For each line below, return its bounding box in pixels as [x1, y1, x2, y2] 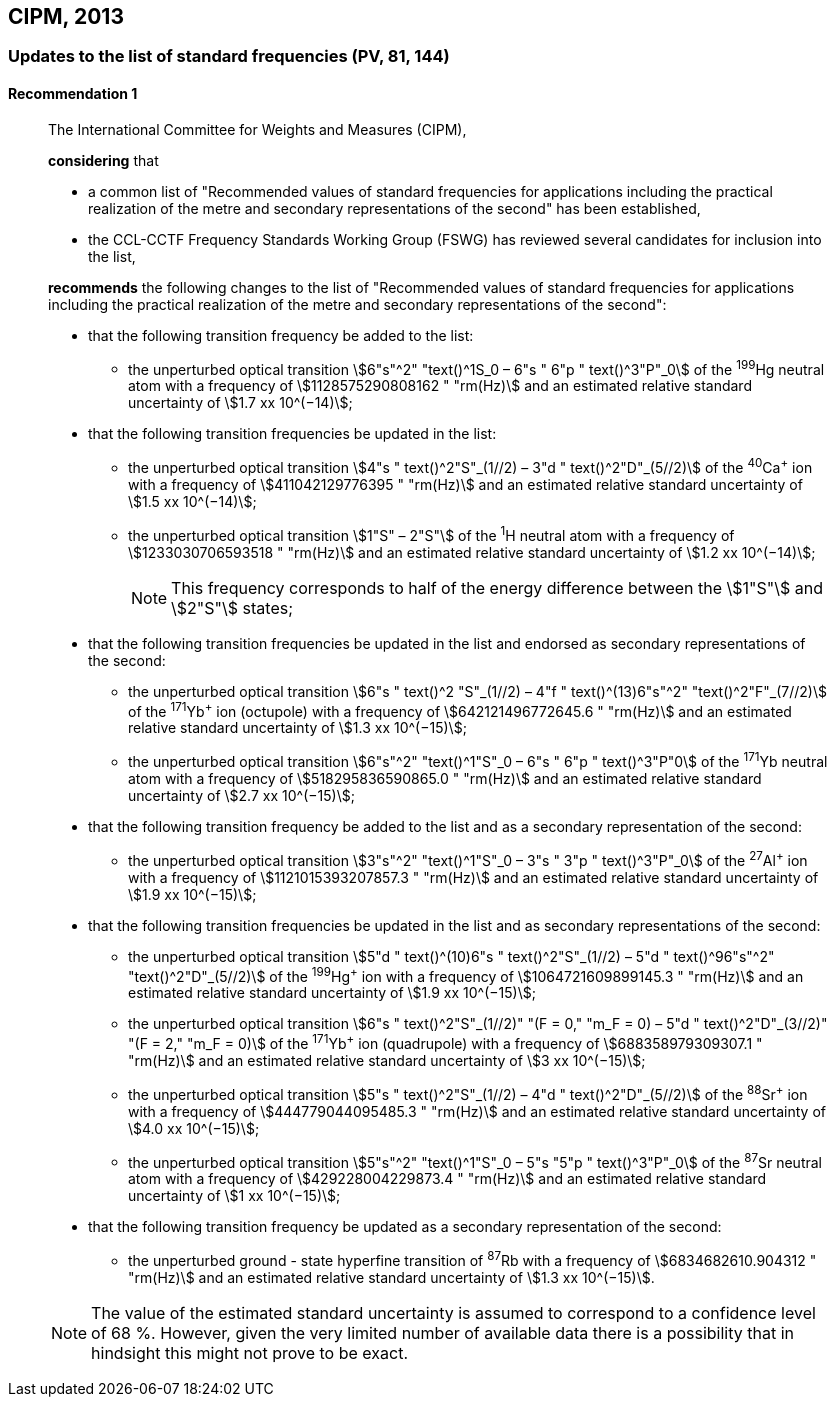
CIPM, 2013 [8, 4, 124, 29]
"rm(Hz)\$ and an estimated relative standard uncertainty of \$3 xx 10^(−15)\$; [128, 1051, 646, 1069]
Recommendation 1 [8, 85, 138, 103]
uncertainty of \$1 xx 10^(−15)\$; [128, 1187, 341, 1205]
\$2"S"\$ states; [171, 597, 293, 618]
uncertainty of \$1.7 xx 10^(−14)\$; [128, 394, 353, 412]
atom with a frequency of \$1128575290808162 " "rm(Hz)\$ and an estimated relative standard [128, 377, 752, 395]
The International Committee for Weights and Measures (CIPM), [48, 120, 467, 138]
